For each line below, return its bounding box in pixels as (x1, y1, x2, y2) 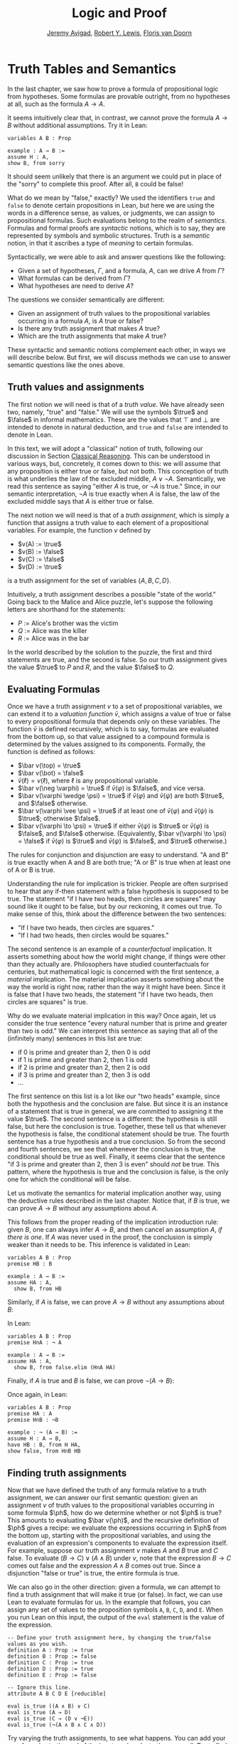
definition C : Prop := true (7, 1659, 94, 1666)
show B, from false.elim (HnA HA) (13, 1364, 116, 1371)
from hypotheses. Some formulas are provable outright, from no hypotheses (7, 92, 231, 100)
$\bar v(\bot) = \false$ (17, 769, 84, 777)
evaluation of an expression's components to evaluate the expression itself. (7, 1538, 228, 1548)
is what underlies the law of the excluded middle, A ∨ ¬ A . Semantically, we (7, 474, 226, 483)
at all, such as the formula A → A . (7, 100, 105, 108)
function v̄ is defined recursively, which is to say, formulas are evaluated (7, 725, 219, 733)
